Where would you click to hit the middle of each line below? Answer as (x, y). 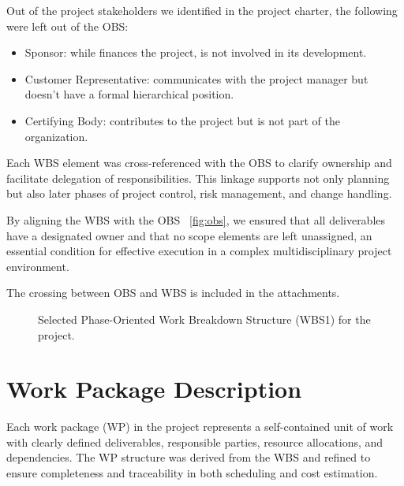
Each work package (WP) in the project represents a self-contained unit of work (200, 427)
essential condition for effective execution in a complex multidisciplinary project (199, 251)
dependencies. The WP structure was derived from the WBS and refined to (189, 457)
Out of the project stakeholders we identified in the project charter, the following (202, 10)
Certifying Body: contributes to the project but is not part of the (182, 120)
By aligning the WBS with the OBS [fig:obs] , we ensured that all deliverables (196, 219)
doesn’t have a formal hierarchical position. (129, 94)
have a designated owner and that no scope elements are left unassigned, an (189, 235)
